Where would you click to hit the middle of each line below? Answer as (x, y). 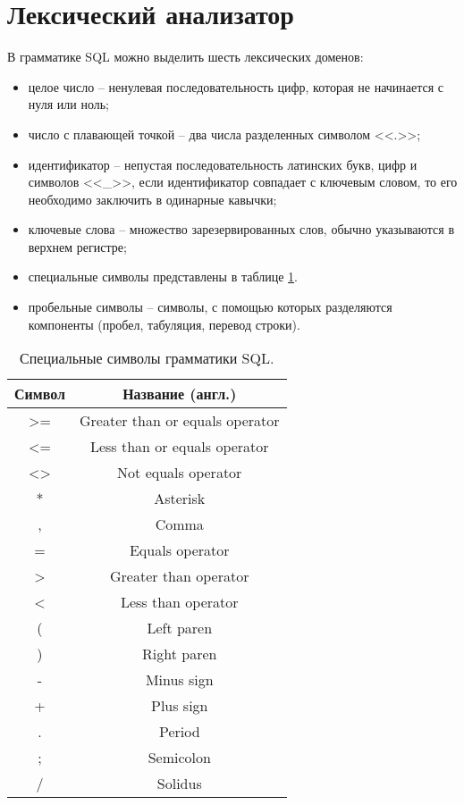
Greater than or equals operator (179, 421)
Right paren (180, 654)
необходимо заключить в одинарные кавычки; (152, 199)
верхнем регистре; (77, 246)
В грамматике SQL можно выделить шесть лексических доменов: (186, 57)
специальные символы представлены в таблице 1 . (163, 277)
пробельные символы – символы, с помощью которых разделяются (210, 307)
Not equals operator (180, 473)
